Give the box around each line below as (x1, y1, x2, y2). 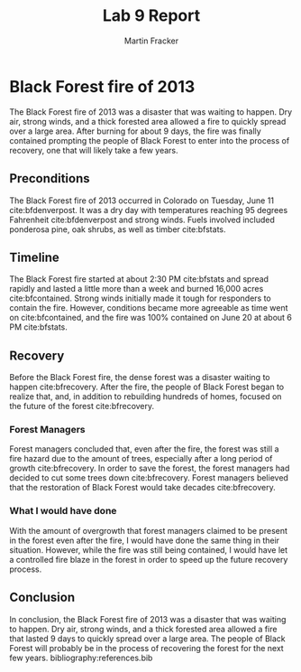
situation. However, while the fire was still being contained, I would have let (9, 544, 288, 555)
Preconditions (9, 171, 90, 186)
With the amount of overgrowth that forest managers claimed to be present (9, 525, 288, 536)
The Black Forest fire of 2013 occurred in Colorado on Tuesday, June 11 (9, 195, 275, 206)
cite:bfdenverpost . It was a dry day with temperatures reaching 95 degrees (9, 204, 288, 215)
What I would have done (9, 505, 117, 518)
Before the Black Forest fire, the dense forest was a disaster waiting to (9, 372, 270, 383)
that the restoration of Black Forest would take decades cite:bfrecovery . (9, 482, 277, 493)
